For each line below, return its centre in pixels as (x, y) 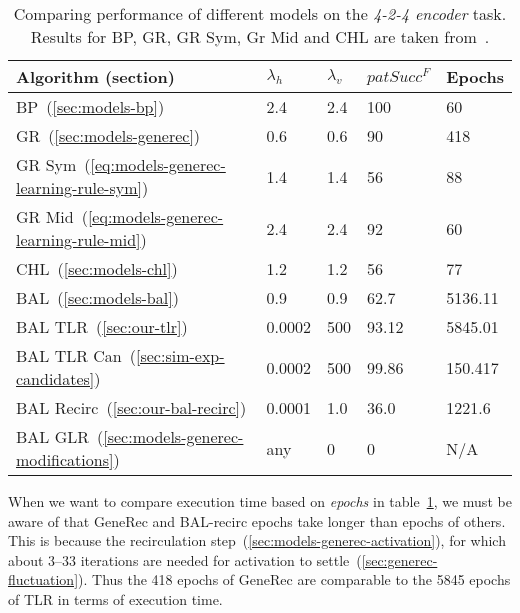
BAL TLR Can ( (76, 355)
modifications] (65, 459)
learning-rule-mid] (78, 239)
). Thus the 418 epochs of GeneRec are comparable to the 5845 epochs (294, 579)
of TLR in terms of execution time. (115, 598)
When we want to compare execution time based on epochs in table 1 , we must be (260, 501)
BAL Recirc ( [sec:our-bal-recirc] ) (131, 407)
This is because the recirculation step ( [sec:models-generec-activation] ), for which (257, 540)
